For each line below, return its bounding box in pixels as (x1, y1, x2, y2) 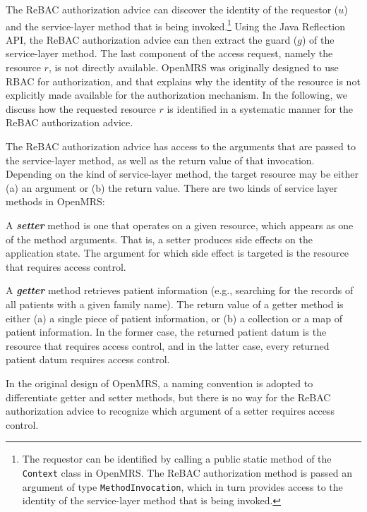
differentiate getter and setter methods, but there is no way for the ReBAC (6, 389, 331, 404)
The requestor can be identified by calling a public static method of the (22, 451, 332, 466)
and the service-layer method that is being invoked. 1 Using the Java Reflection (6, 16, 345, 33)
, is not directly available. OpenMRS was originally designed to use (48, 60, 339, 75)
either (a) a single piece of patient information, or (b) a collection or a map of (6, 310, 343, 325)
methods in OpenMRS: (6, 194, 105, 209)
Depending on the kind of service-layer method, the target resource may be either (6, 166, 359, 181)
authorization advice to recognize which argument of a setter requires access (6, 403, 335, 418)
